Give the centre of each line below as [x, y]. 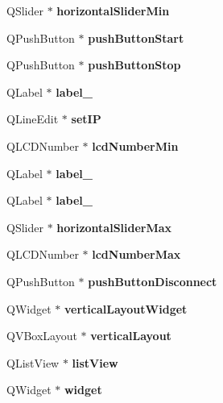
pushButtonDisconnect [153, 281]
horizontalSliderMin [113, 10]
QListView [33, 362]
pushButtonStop [134, 65]
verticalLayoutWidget [126, 308]
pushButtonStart [136, 37]
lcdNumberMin [135, 145]
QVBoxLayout [42, 336]
